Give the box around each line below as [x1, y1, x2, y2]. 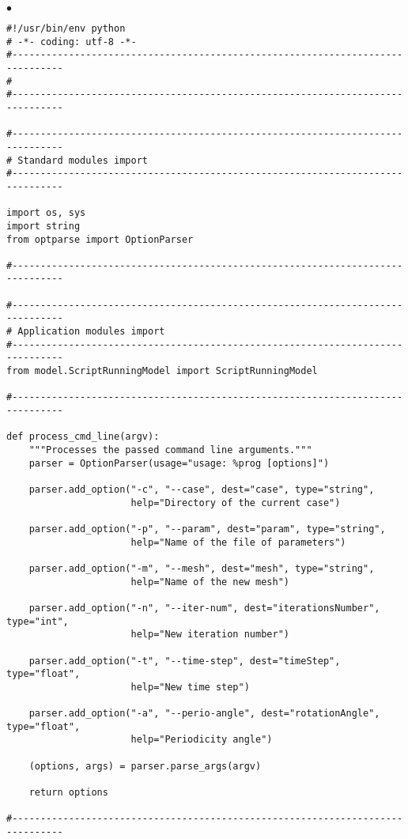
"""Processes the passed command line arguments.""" [28, 444, 312, 455]
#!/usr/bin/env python [6, 23, 126, 34]
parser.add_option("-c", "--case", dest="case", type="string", [28, 483, 375, 495]
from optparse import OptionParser [6, 233, 194, 245]
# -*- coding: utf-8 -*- [6, 36, 137, 47]
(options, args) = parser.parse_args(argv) [28, 760, 262, 772]
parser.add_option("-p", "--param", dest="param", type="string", [28, 523, 386, 535]
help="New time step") [130, 681, 250, 693]
